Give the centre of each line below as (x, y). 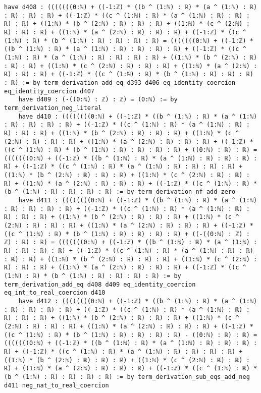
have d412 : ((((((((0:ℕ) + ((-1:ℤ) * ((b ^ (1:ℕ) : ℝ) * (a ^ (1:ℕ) (138, 301)
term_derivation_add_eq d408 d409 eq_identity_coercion (100, 284)
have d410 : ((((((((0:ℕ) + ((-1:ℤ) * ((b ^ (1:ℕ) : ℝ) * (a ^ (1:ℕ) (138, 116)
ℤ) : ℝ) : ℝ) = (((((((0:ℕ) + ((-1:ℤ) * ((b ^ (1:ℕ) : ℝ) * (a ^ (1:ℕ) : (131, 242)
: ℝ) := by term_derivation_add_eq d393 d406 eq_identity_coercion (120, 82)
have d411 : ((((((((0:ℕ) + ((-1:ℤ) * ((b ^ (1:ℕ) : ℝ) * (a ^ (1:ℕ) (138, 201)
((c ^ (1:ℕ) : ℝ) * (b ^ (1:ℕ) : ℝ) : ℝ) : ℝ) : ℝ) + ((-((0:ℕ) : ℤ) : (127, 234)
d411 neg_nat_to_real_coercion (57, 385)
